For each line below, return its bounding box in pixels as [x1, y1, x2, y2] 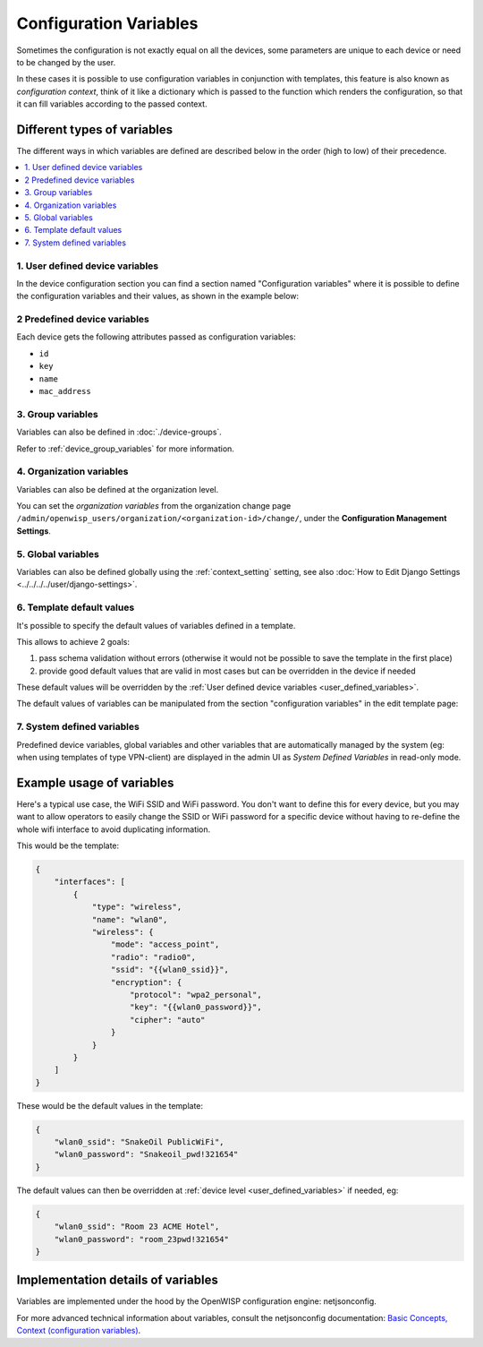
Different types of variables [16, 122, 174, 137]
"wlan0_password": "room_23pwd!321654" [54, 1234, 230, 1244]
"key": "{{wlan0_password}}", [130, 1002, 263, 1012]
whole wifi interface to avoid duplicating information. [16, 824, 211, 835]
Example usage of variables [16, 775, 174, 790]
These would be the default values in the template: [16, 1100, 204, 1111]
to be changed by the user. [16, 56, 116, 67]
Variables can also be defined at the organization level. [16, 484, 219, 494]
